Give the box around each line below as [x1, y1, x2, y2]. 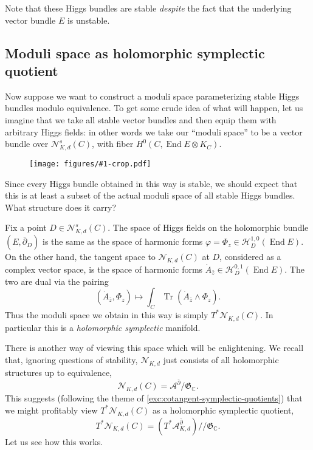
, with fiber [92, 137, 134, 150]
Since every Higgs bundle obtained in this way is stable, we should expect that [5, 177, 298, 189]
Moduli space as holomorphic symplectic [5, 43, 265, 62]
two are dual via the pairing [5, 274, 109, 287]
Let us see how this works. [5, 435, 103, 448]
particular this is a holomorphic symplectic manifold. [5, 321, 201, 333]
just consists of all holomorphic [163, 353, 279, 366]
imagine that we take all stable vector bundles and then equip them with [5, 113, 277, 126]
